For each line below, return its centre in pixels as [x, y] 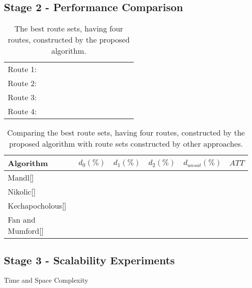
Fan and [22, 220]
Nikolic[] [22, 192]
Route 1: [22, 69]
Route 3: [22, 97]
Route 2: [22, 83]
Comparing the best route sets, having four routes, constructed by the [126, 133]
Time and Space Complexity [46, 280]
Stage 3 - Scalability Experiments [89, 260]
